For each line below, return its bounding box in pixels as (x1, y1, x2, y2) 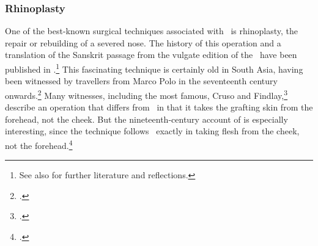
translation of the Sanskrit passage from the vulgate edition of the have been (5, 48, 297, 61)
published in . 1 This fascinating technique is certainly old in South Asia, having (5, 61, 303, 75)
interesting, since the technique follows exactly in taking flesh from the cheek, (5, 125, 300, 137)
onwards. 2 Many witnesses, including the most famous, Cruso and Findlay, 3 (5, 87, 288, 101)
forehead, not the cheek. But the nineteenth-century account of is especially (5, 112, 288, 125)
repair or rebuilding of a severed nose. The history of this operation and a (5, 36, 281, 49)
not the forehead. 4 (5, 137, 73, 151)
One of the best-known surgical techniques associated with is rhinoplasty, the (5, 24, 298, 37)
